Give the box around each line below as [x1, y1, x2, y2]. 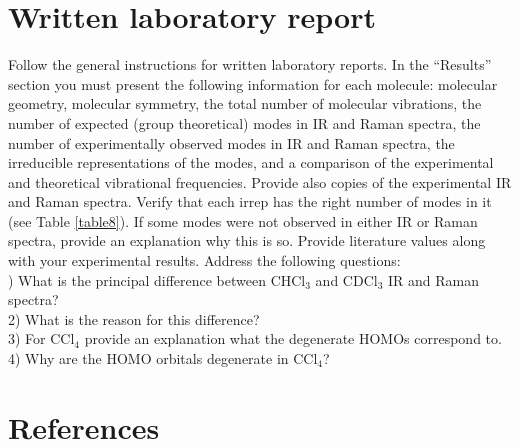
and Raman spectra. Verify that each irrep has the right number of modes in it [8, 191, 492, 212]
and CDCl [315, 269, 378, 290]
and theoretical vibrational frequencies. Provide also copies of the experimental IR [8, 171, 512, 192]
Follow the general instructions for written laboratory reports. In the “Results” [8, 54, 492, 75]
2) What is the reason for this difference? [8, 308, 260, 329]
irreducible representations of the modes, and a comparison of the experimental [8, 152, 494, 173]
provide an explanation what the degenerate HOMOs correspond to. [84, 328, 502, 349]
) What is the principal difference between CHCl [8, 269, 306, 290]
